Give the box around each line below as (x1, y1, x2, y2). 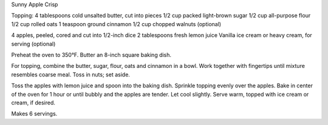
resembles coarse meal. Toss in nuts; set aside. (11, 70, 131, 78)
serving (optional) (11, 40, 56, 47)
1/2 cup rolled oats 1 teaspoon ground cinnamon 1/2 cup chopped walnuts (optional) (11, 20, 222, 27)
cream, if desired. (11, 99, 56, 106)
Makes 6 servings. (11, 110, 58, 118)
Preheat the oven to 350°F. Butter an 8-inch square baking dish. (11, 51, 172, 58)
